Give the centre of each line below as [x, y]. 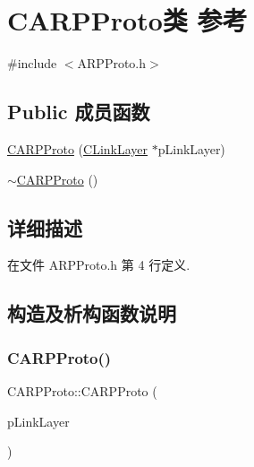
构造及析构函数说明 [92, 313]
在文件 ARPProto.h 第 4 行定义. [99, 265]
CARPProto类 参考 [127, 20]
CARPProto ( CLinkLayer [78, 148]
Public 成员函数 [79, 112]
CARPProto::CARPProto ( [82, 390]
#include [32, 63]
